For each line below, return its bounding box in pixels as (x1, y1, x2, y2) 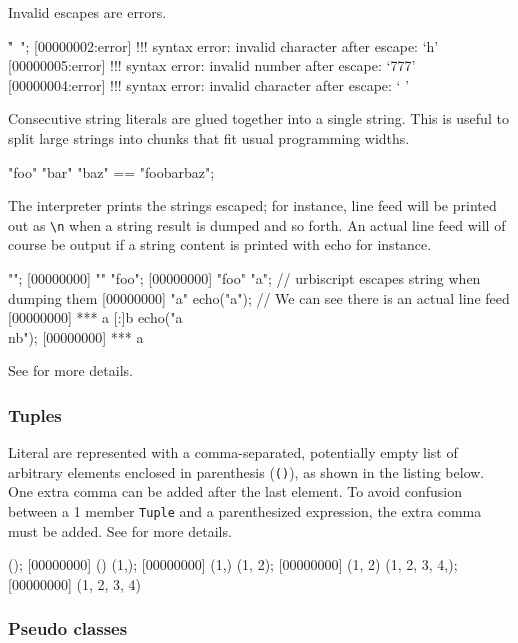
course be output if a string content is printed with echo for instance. (8, 234, 432, 255)
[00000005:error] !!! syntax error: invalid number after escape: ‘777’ (8, 55, 416, 76)
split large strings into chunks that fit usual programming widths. (8, 127, 410, 148)
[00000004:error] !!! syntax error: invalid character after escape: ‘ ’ (8, 74, 410, 95)
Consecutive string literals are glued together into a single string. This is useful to (8, 108, 509, 129)
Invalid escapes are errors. (8, 2, 167, 22)
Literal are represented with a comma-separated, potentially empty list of (8, 442, 458, 463)
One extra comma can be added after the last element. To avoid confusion (8, 481, 463, 502)
